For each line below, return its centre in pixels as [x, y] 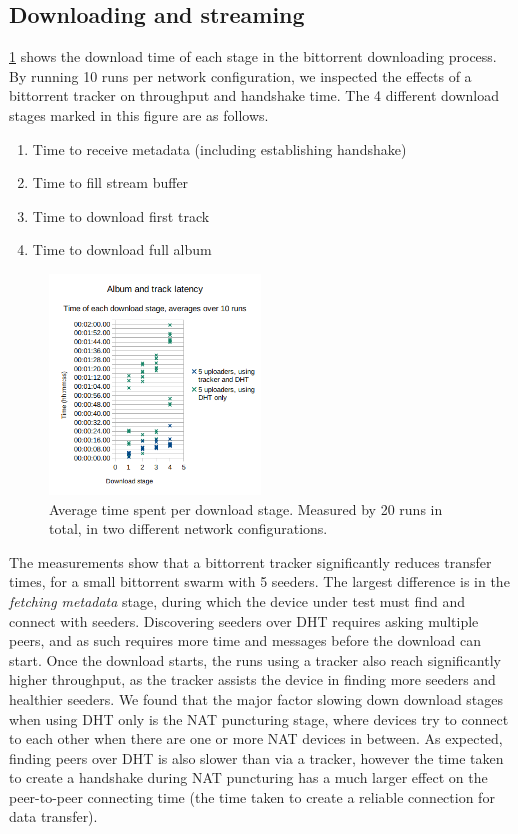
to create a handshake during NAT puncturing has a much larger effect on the [248, 777]
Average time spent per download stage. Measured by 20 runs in [246, 508]
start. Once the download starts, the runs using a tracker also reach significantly [255, 659]
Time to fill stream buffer [110, 182]
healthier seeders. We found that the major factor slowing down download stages [256, 698]
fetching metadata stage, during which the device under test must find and [237, 600]
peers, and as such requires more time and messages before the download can [245, 640]
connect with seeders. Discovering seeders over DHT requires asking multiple [244, 620]
